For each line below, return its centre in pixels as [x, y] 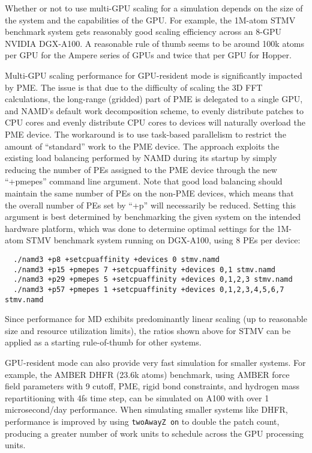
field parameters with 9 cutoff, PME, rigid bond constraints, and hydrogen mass [152, 386]
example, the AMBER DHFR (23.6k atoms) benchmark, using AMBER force [147, 374]
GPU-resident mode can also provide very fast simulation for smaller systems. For [155, 362]
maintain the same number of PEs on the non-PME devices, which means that [149, 193]
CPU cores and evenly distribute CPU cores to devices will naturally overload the [155, 122]
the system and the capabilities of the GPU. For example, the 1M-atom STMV [150, 20]
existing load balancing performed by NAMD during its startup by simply [141, 158]
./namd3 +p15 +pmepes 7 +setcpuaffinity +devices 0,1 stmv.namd [145, 269]
